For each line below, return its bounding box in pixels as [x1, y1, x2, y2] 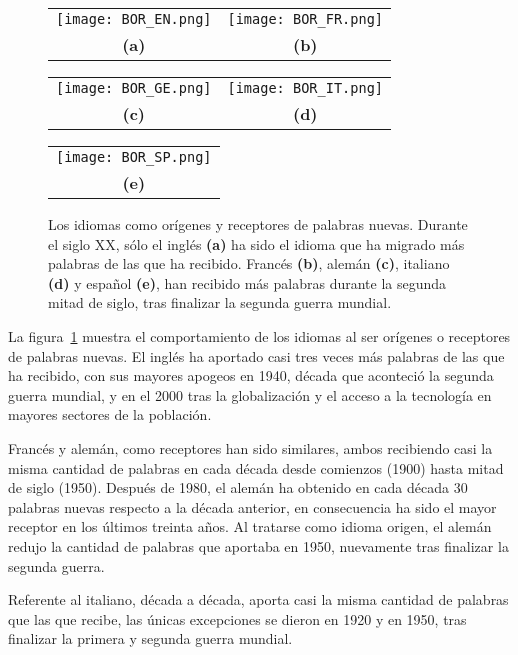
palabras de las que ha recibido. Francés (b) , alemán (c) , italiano [48, 253, 450, 274]
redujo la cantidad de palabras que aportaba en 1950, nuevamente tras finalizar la [8, 535, 509, 556]
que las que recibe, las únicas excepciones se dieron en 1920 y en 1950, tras [8, 608, 467, 629]
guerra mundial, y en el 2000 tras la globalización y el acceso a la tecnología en [8, 384, 492, 405]
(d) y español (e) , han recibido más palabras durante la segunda [48, 272, 447, 293]
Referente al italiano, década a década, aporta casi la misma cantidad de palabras [8, 589, 509, 610]
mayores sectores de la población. [8, 404, 212, 425]
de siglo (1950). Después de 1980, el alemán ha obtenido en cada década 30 [8, 477, 468, 498]
